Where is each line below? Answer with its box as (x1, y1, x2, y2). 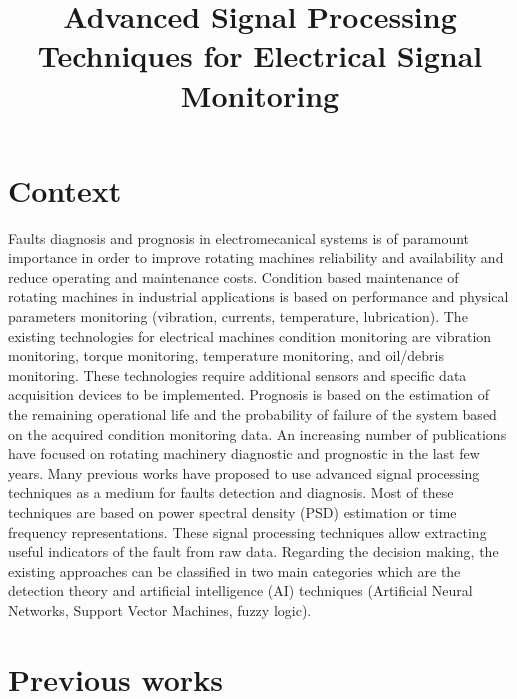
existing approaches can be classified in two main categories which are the (8, 560, 461, 581)
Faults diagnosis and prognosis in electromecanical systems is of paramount (8, 227, 470, 248)
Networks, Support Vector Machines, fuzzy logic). (8, 599, 312, 620)
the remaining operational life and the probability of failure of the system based (8, 404, 497, 425)
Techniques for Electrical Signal (37, 35, 483, 76)
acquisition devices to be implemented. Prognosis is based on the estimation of (8, 384, 490, 405)
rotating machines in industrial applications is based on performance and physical (8, 286, 509, 307)
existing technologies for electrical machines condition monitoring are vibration (8, 325, 492, 346)
